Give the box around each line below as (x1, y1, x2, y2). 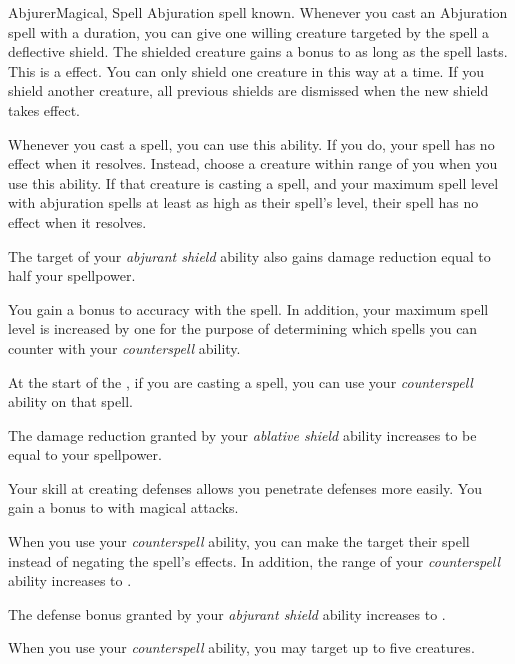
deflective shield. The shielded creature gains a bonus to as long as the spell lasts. (8, 41, 508, 62)
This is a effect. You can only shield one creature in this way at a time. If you (8, 60, 484, 81)
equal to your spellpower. (8, 444, 162, 465)
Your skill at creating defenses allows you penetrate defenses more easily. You (8, 477, 482, 498)
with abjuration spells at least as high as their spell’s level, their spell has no (8, 192, 479, 213)
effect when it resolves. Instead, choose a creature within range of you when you (8, 153, 498, 174)
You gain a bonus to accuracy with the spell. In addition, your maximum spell (8, 298, 489, 319)
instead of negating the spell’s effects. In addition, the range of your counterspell (8, 550, 501, 571)
